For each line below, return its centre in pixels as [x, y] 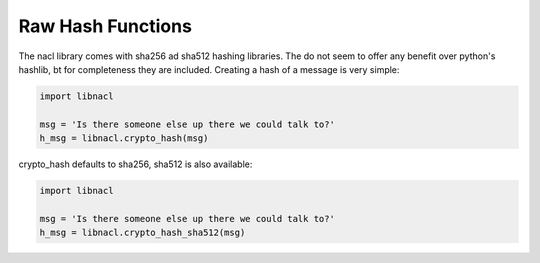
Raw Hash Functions [105, 26]
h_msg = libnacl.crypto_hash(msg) [124, 138]
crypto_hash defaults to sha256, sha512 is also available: [135, 164]
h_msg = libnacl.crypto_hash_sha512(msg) [142, 233]
